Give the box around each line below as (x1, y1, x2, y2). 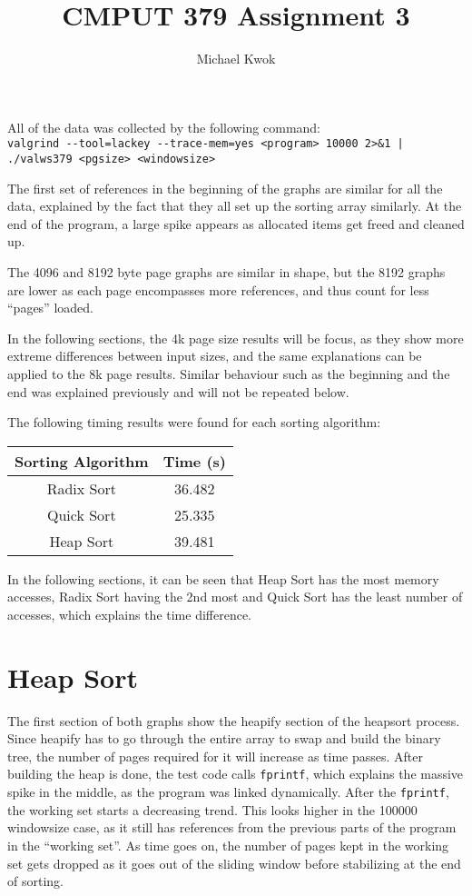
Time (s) (162, 450, 226, 472)
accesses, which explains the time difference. (7, 604, 252, 623)
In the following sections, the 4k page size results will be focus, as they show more (7, 328, 464, 347)
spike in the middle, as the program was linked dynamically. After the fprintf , (7, 782, 449, 801)
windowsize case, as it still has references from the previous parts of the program (7, 818, 457, 837)
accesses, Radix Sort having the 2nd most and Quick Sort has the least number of (7, 587, 463, 606)
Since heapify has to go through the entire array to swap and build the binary (7, 729, 441, 748)
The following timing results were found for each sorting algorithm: (7, 413, 381, 432)
